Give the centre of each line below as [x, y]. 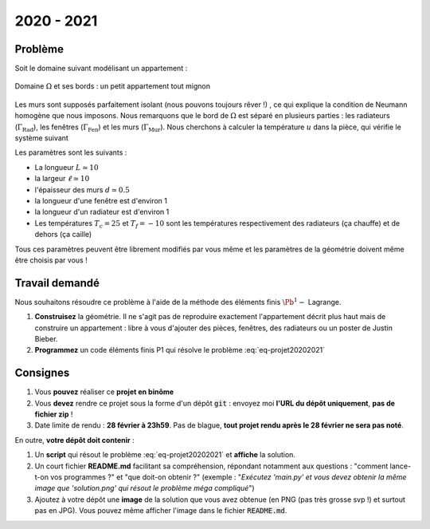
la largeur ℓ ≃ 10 [62, 179]
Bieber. [46, 339]
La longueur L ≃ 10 [66, 167]
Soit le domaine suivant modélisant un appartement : [101, 69]
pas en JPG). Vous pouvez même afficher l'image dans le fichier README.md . [161, 511]
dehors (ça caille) [63, 235]
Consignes [42, 373]
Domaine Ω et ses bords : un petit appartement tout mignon [113, 86]
